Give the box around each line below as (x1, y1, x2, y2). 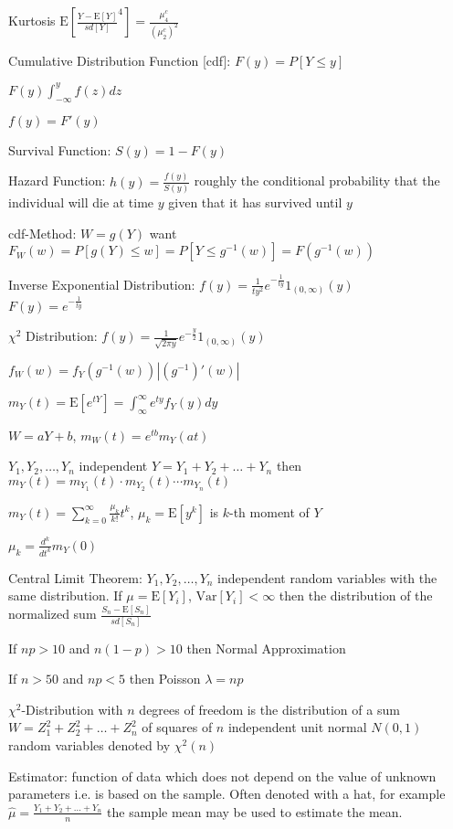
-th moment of (229, 502, 310, 521)
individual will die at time (8, 192, 154, 211)
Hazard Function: (8, 171, 106, 190)
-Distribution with (21, 699, 123, 718)
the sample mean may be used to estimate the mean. (107, 802, 403, 821)
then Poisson (129, 669, 201, 688)
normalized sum (8, 604, 97, 623)
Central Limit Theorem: (8, 568, 142, 587)
